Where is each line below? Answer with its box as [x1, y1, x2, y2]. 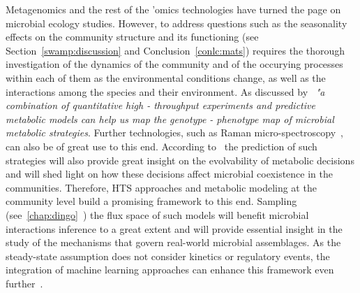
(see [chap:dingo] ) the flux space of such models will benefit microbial [6, 207, 309, 222]
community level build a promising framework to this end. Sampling [6, 194, 297, 208]
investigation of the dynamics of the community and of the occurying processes [6, 57, 343, 71]
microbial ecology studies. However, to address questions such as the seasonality [6, 15, 347, 30]
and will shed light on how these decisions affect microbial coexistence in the [6, 166, 333, 181]
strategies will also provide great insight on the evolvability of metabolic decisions [6, 152, 354, 167]
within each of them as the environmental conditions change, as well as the [6, 70, 326, 85]
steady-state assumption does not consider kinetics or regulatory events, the [6, 248, 330, 263]
